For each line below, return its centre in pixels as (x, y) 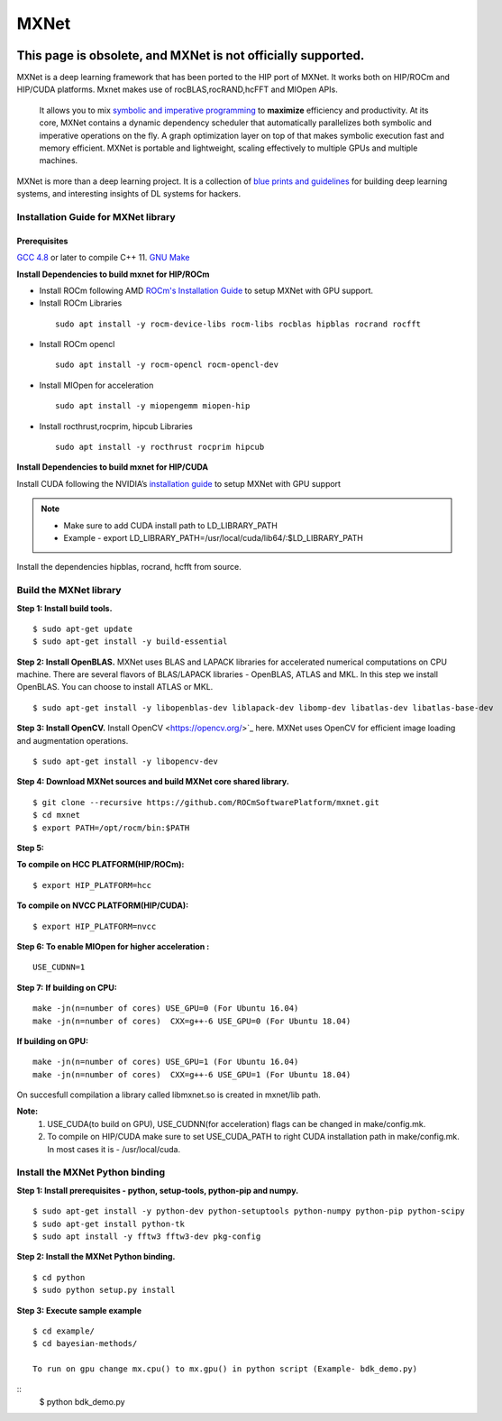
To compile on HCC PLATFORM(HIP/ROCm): (100, 865)
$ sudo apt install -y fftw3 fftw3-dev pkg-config (147, 1236)
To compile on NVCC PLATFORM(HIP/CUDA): (103, 905)
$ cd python (59, 1277)
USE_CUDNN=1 (59, 967)
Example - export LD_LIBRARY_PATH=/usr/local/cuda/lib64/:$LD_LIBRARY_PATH (214, 538)
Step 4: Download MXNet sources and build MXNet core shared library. (153, 782)
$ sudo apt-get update (83, 628)
